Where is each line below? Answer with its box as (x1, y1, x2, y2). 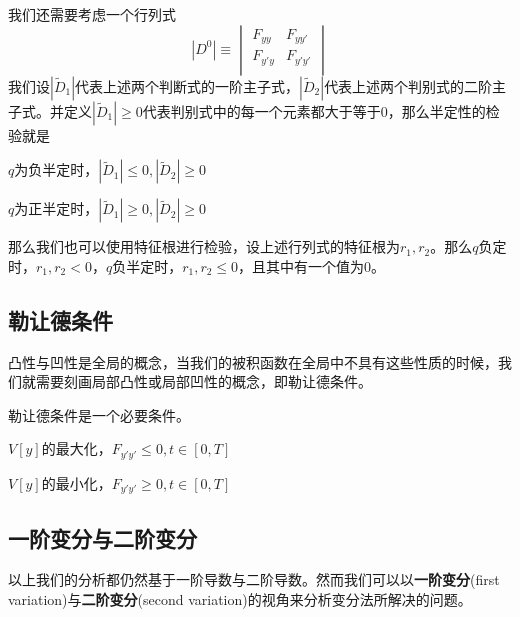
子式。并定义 (8, 100, 92, 121)
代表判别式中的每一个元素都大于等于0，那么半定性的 (142, 100, 486, 121)
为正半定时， (14, 198, 99, 219)
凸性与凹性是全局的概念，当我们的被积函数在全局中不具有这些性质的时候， (8, 351, 498, 372)
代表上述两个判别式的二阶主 (324, 75, 507, 96)
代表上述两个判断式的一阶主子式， (75, 75, 300, 96)
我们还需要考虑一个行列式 (8, 4, 176, 24)
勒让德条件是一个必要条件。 (8, 404, 190, 425)
